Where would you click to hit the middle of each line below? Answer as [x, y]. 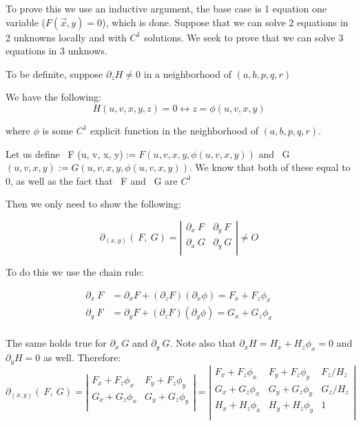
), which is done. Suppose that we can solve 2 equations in [225, 22]
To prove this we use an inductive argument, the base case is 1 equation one [166, 8]
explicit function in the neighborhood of [174, 130]
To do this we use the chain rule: [75, 271]
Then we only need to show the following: [93, 204]
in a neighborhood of [187, 73]
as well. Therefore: [82, 357]
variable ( [25, 22]
